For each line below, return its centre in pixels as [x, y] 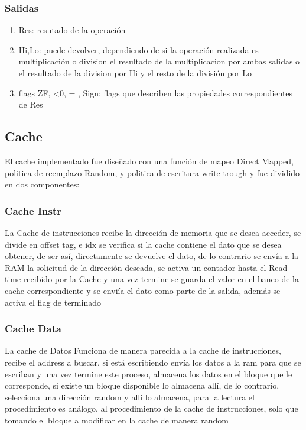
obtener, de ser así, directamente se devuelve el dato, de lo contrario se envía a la [152, 256]
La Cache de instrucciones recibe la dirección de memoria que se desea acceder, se [153, 232]
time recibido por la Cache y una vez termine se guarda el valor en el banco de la [152, 279]
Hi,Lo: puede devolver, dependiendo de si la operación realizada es [139, 49]
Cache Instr [33, 210]
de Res [31, 104]
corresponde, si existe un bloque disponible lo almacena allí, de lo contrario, [142, 385]
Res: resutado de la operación [72, 30]
